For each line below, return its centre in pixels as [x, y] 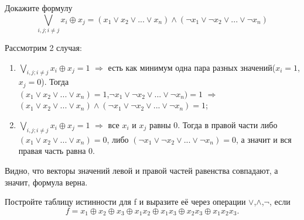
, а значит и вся [264, 139]
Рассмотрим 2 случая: [43, 47]
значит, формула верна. [46, 182]
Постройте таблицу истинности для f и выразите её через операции [125, 202]
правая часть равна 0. [57, 151]
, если [280, 202]
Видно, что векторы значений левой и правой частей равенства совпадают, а [141, 170]
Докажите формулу [39, 8]
